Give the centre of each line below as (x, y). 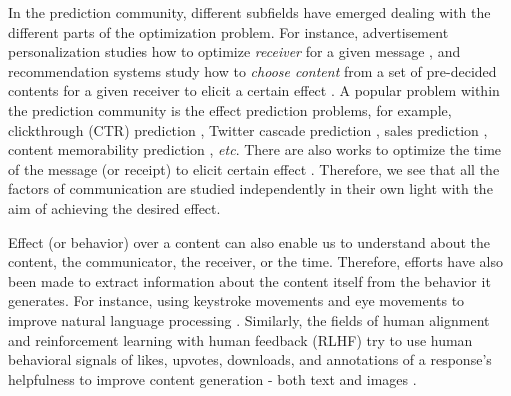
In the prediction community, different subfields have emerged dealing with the (249, 12)
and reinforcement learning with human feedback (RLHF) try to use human (240, 339)
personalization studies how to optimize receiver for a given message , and (234, 51)
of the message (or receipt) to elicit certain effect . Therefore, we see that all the (254, 168)
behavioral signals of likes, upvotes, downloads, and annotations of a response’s (250, 359)
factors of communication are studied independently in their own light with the (250, 188)
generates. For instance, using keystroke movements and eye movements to (236, 300)
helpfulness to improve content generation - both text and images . (212, 378)
